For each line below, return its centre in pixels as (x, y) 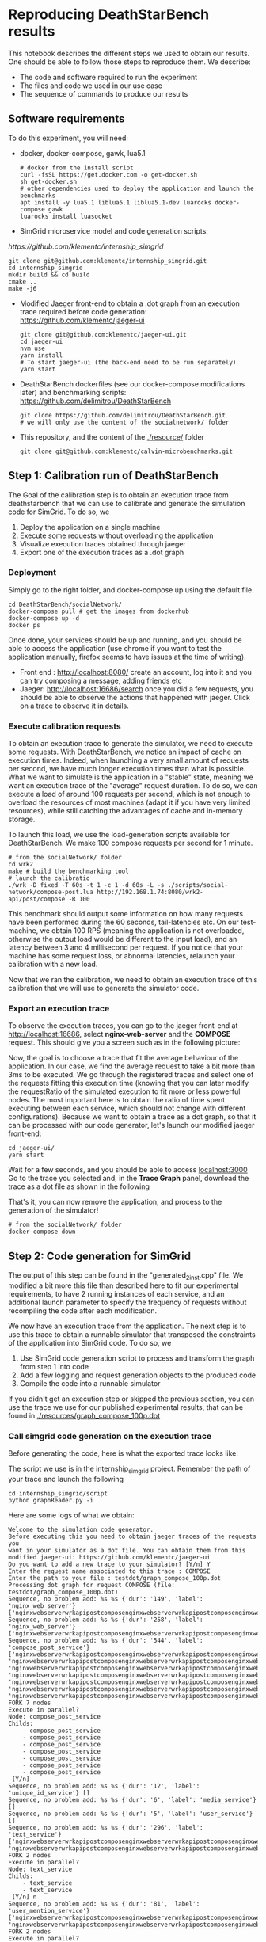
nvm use (32, 348)
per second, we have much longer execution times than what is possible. (127, 769)
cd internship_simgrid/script (58, 1494)
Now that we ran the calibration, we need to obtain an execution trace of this (133, 980)
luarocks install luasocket (66, 216)
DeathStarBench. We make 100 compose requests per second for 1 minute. (131, 843)
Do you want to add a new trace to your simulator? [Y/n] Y (110, 1565)
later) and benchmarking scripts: (73, 392)
